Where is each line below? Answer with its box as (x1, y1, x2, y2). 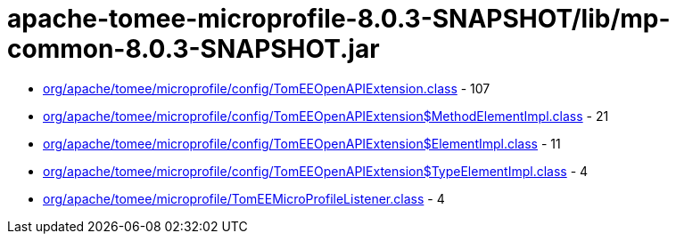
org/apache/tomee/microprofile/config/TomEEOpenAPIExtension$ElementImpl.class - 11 (43, 135, 561, 151)
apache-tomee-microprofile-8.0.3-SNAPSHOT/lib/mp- (7, 4, 671, 34)
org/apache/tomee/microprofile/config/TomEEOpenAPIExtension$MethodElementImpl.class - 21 (43, 108, 609, 124)
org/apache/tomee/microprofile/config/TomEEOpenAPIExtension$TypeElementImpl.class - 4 (43, 163, 589, 179)
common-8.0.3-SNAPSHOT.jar (7, 34, 380, 64)
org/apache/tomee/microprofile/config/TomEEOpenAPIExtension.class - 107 (43, 80, 491, 96)
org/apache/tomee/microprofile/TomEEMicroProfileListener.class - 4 (43, 190, 445, 206)
